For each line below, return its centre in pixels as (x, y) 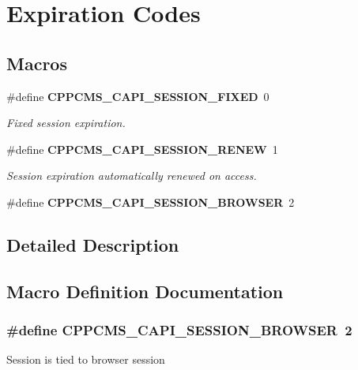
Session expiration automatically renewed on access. (132, 176)
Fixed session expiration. (66, 123)
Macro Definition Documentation (145, 291)
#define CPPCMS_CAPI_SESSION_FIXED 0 (138, 96)
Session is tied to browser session (86, 359)
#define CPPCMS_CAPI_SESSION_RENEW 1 (142, 149)
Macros (37, 63)
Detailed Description (93, 244)
